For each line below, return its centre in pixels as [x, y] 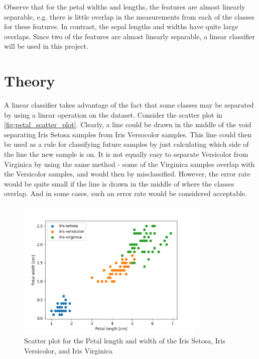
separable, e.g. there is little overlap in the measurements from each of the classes [129, 16]
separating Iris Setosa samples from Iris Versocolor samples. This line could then [128, 134]
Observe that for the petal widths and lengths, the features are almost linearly [125, 7]
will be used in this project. [46, 46]
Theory [30, 81]
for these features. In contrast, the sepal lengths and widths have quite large [121, 26]
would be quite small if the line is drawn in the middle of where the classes [119, 183]
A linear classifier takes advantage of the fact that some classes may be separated [129, 105]
